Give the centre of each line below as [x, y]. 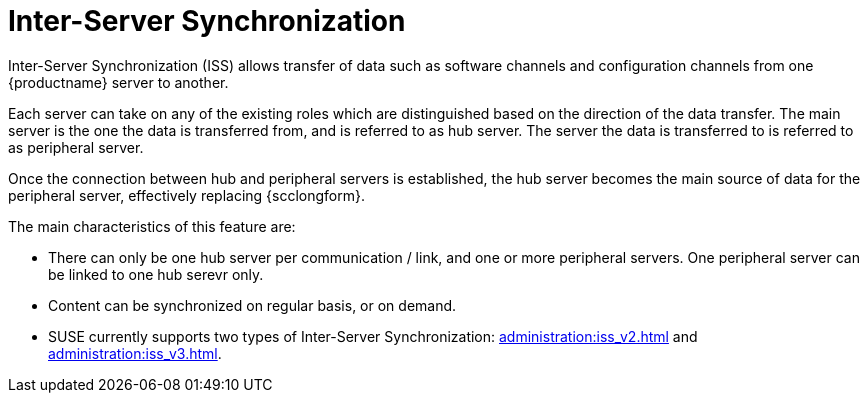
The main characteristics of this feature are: [152, 226]
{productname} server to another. [118, 82]
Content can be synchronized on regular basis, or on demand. [252, 305]
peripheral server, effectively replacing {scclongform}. [187, 195]
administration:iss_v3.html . [135, 353]
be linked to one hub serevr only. [156, 274]
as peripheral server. [76, 147]
